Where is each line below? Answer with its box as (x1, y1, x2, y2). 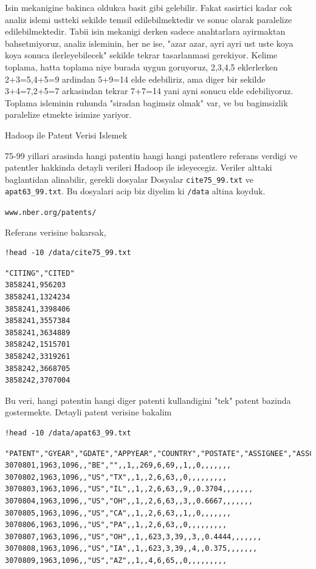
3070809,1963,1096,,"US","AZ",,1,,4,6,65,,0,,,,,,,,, (5, 556, 227, 565)
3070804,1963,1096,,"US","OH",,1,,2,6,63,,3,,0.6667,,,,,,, (5, 496, 253, 505)
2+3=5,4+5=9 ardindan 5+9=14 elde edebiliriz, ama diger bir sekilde (5, 72, 266, 85)
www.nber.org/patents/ (5, 208, 97, 217)
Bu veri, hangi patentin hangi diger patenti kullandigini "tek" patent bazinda (5, 394, 291, 406)
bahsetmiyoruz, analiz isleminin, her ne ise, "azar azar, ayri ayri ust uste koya (5, 36, 294, 49)
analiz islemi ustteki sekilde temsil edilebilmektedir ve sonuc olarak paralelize (5, 13, 292, 26)
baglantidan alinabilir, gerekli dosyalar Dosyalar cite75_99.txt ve (5, 172, 254, 185)
